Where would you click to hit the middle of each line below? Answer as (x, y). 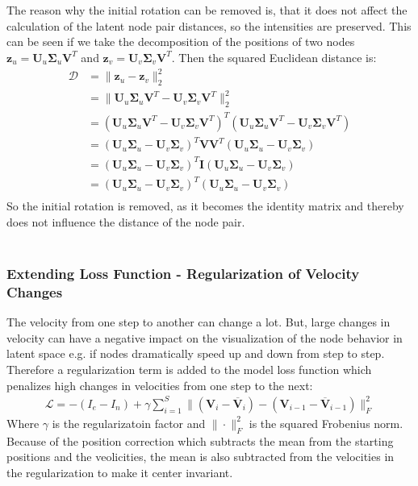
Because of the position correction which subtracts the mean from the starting (200, 440)
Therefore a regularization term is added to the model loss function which (189, 370)
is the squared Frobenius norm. (326, 423)
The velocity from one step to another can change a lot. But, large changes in (199, 322)
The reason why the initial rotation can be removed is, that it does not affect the (207, 10)
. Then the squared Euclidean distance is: (274, 57)
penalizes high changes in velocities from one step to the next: (160, 385)
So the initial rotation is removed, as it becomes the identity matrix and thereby (205, 206)
